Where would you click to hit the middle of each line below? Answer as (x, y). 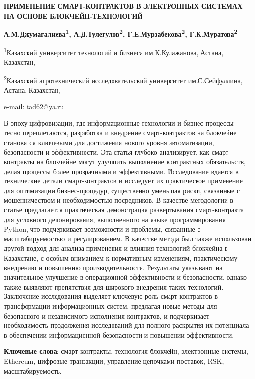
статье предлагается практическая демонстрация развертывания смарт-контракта (124, 210)
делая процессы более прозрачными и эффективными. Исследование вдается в (121, 171)
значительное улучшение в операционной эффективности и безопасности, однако (125, 277)
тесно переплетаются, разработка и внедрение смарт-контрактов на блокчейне (120, 132)
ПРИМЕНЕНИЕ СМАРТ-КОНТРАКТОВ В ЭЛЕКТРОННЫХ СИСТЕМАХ (123, 6)
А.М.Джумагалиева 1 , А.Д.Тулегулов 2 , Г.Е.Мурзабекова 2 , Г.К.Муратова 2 (121, 33)
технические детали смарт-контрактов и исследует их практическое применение (123, 181)
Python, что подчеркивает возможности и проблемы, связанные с (102, 229)
